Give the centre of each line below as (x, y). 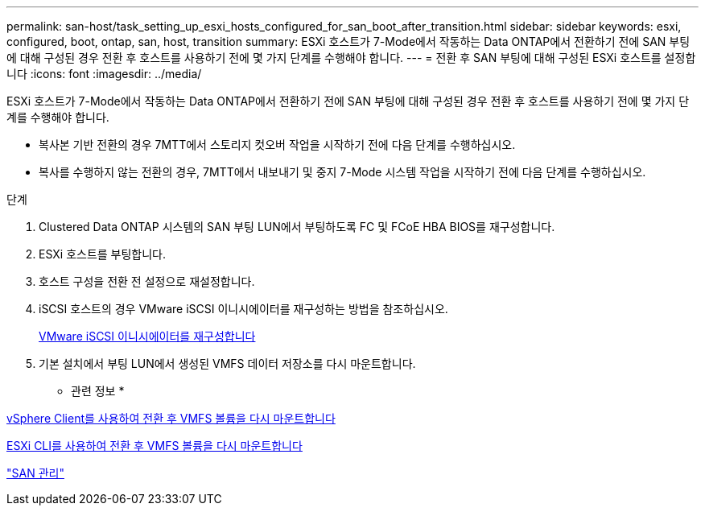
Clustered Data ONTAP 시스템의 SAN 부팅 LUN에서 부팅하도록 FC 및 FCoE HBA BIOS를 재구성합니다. (297, 227)
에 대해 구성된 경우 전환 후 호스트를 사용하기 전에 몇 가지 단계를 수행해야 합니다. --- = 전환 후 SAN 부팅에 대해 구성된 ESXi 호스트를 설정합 (351, 58)
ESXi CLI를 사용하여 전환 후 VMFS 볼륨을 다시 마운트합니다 (155, 446)
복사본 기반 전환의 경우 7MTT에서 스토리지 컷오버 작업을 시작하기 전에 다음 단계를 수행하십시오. (277, 145)
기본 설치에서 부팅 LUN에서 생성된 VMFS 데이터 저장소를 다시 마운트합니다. (227, 363)
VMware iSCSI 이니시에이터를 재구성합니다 (147, 336)
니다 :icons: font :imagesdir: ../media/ (104, 74)
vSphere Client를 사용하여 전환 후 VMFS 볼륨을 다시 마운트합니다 (171, 418)
